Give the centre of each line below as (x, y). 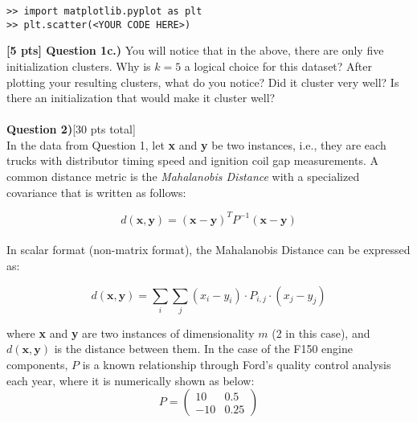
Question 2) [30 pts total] (71, 129)
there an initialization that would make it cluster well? (141, 98)
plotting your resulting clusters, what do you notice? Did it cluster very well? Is (203, 82)
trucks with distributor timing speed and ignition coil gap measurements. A (192, 160)
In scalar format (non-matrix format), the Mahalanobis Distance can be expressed (208, 250)
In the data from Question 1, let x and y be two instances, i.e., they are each (196, 144)
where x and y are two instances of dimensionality (131, 333)
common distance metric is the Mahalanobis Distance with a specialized (183, 177)
